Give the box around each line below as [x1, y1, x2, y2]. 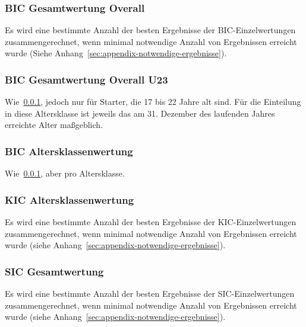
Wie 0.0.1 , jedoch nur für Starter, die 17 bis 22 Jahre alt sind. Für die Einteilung [5, 95, 301, 108]
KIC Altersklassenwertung [5, 192, 134, 207]
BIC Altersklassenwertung [5, 143, 133, 158]
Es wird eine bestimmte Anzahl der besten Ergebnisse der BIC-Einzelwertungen [5, 24, 296, 36]
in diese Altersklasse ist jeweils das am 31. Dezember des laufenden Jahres [5, 107, 275, 119]
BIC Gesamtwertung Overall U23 [5, 72, 168, 86]
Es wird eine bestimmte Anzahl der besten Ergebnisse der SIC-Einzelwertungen [5, 287, 295, 300]
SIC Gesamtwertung [5, 264, 104, 278]
